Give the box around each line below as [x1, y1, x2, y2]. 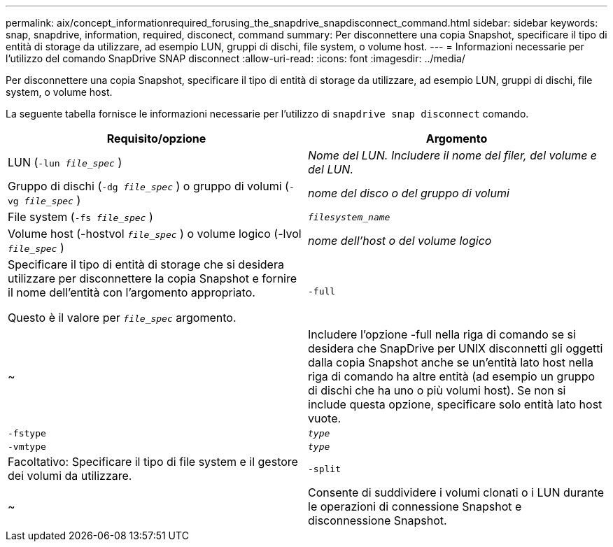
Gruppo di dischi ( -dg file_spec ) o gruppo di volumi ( [8, 179, 289, 193]
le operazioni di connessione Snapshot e [308, 499, 522, 513]
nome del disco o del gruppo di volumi [308, 186, 509, 200]
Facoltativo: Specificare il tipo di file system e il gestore [8, 455, 298, 469]
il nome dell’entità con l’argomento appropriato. [8, 285, 255, 299]
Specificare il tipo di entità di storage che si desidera [8, 257, 284, 271]
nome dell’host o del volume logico [308, 234, 492, 248]
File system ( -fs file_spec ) [8, 210, 153, 224]
